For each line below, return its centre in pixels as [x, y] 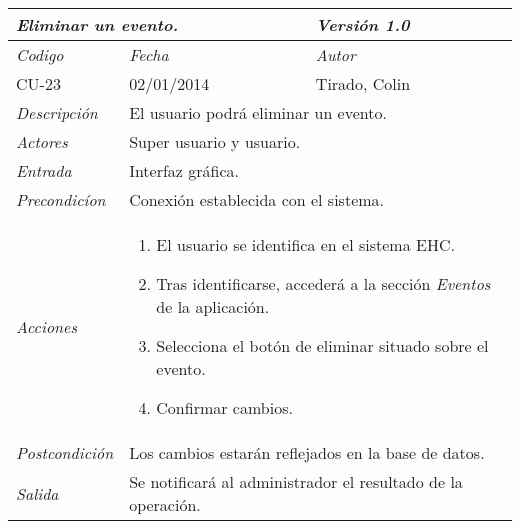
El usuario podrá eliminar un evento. [258, 112]
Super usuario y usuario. [215, 141]
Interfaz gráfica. [184, 170]
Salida [37, 493]
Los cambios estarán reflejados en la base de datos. [307, 452]
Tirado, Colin [363, 83]
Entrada [44, 170]
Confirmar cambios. [224, 407]
